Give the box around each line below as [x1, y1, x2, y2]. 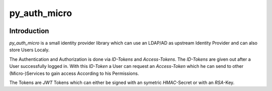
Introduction [9, 27, 49, 35]
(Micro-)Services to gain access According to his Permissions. [9, 70, 140, 76]
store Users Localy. [9, 47, 50, 53]
